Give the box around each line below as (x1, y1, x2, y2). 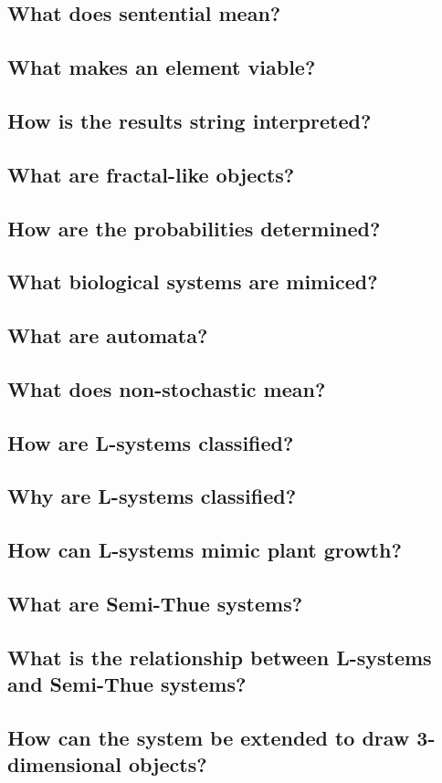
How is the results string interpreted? (7, 106, 372, 134)
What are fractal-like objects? (7, 160, 295, 188)
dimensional (7, 750, 121, 778)
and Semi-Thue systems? (7, 670, 247, 698)
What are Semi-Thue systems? (7, 589, 303, 617)
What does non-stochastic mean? (7, 374, 326, 402)
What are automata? (7, 321, 208, 350)
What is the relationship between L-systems (7, 642, 432, 671)
